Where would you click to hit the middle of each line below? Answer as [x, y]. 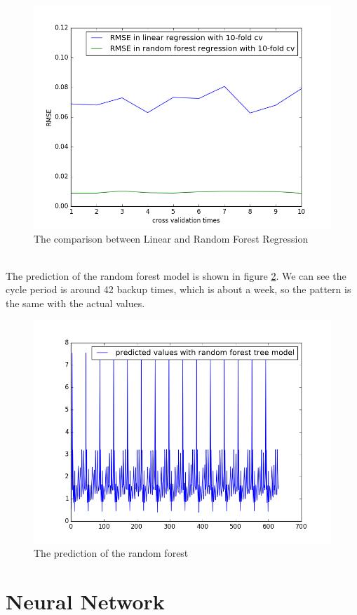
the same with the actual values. [75, 303]
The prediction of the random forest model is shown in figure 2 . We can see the [176, 275]
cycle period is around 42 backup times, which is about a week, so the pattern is [178, 289]
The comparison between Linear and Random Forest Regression [171, 238]
